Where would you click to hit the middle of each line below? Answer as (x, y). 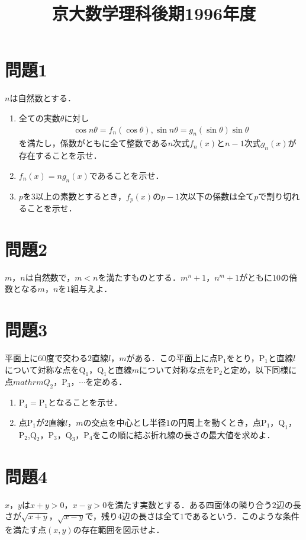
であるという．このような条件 (242, 516)
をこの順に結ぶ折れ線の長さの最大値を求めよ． (184, 434)
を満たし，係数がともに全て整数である (93, 143)
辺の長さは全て (151, 516)
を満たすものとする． (139, 277)
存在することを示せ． (60, 155)
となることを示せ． (85, 402)
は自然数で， (50, 277)
